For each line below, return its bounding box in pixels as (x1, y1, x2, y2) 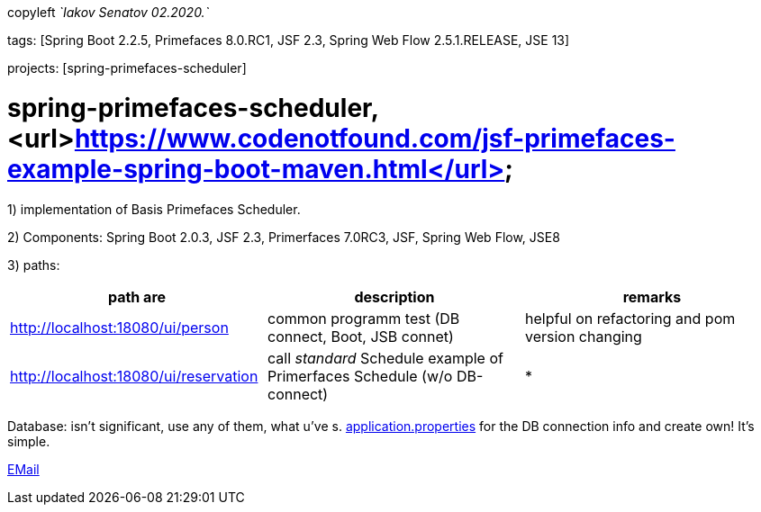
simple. (7, 433, 50, 449)
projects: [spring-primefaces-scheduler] (7, 60, 247, 76)
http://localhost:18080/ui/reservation (10, 366, 258, 385)
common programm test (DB (267, 309, 460, 328)
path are (107, 287, 167, 306)
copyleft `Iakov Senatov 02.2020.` (7, 4, 210, 20)
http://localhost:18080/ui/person (10, 318, 229, 337)
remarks (622, 287, 682, 306)
